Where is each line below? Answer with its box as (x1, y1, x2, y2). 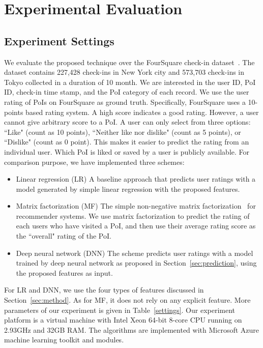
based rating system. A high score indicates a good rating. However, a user (25, 106, 259, 117)
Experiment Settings (4, 33, 114, 48)
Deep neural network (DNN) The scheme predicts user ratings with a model (16, 247, 253, 258)
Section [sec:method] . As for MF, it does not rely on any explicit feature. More (4, 295, 251, 305)
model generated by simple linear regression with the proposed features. (16, 183, 240, 194)
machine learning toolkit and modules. (4, 334, 124, 345)
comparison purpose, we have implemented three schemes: (4, 156, 185, 167)
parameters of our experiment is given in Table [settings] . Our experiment (4, 304, 236, 315)
